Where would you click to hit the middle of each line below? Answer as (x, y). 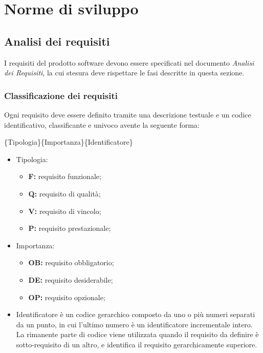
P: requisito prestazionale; (70, 228)
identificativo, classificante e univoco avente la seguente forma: (102, 124)
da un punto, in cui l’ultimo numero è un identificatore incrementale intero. (134, 324)
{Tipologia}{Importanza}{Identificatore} (69, 142)
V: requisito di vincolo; (65, 211)
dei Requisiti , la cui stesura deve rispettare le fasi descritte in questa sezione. (124, 73)
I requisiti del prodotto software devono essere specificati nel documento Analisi (129, 62)
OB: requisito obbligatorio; (71, 262)
